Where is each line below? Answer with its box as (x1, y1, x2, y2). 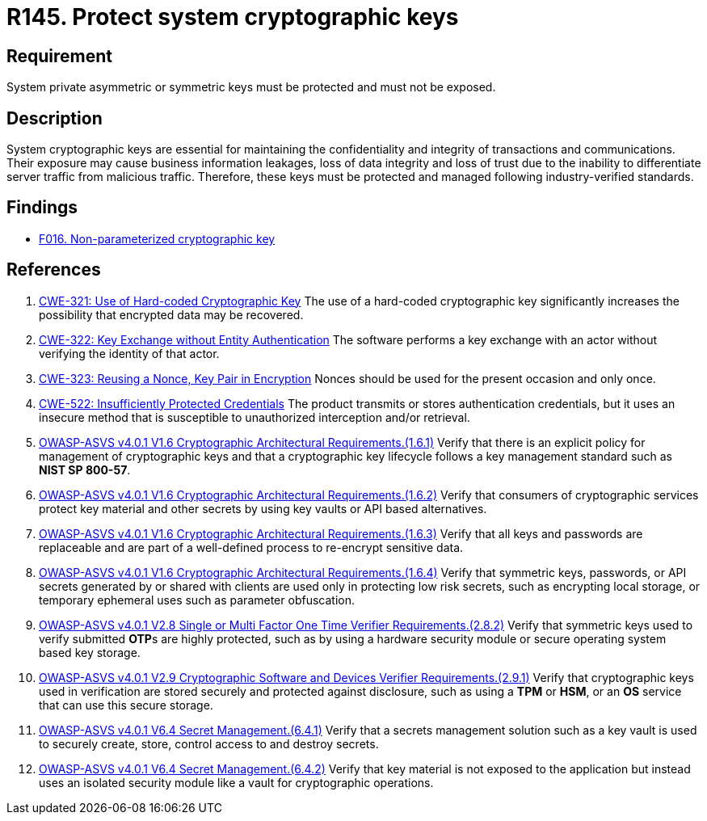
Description (6, 107, 103, 128)
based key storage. (39, 645, 141, 659)
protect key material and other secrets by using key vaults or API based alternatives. (39, 501, 487, 516)
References (6, 259, 101, 280)
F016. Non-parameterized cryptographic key (39, 231, 276, 246)
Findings (6, 197, 78, 218)
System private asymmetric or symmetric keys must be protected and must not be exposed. (6, 80, 496, 95)
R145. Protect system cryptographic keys (6, 3, 459, 31)
